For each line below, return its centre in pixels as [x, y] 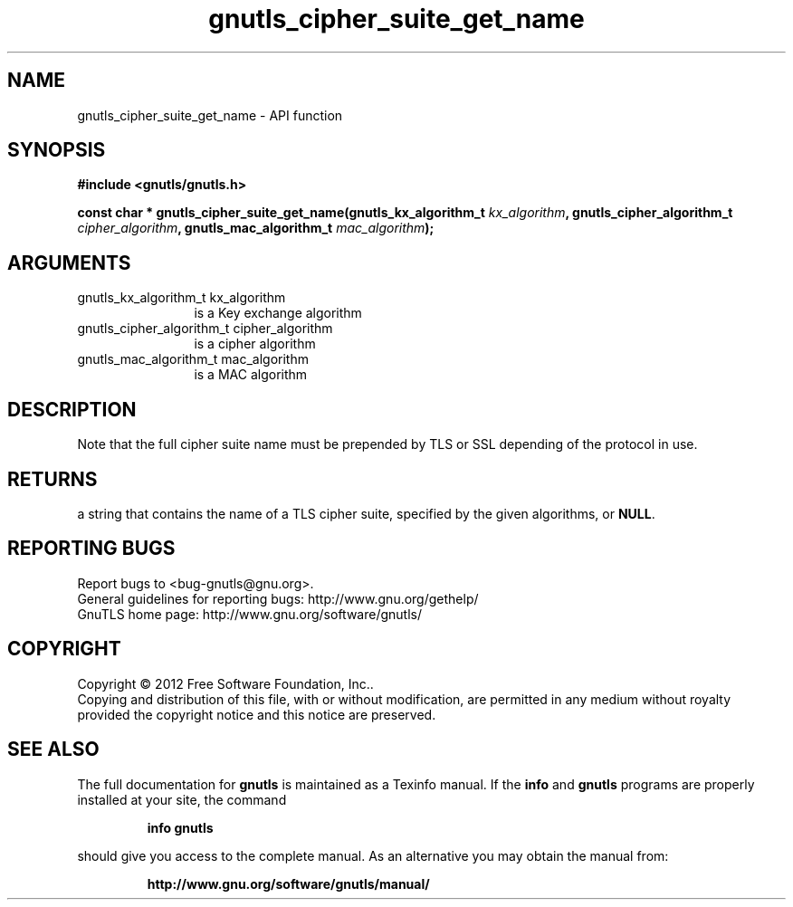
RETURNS [53, 479]
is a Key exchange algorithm [278, 313]
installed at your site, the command [182, 799]
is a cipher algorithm [255, 344]
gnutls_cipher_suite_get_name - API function [210, 115]
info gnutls [180, 827]
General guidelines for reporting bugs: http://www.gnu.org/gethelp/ [278, 598]
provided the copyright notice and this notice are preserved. [257, 714]
